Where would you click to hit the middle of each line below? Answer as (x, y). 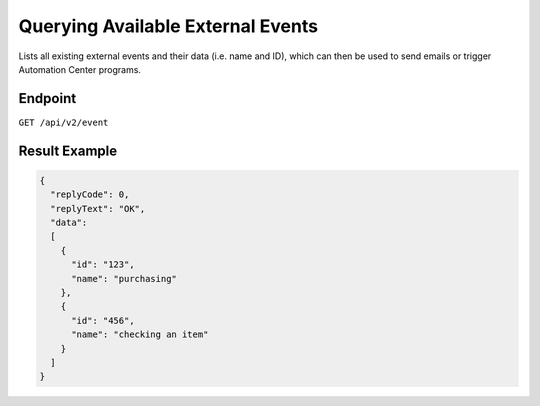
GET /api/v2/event (63, 122)
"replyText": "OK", (98, 208)
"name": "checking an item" (140, 334)
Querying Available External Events (168, 26)
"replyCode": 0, (90, 194)
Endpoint (47, 98)
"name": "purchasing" (124, 278)
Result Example (68, 150)
